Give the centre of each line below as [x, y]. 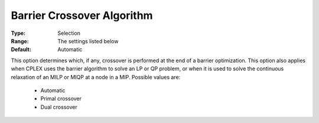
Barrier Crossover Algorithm [82, 15]
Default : [21, 50]
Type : [18, 33]
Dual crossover [59, 107]
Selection [69, 33]
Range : [20, 41]
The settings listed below [88, 41]
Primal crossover [61, 99]
